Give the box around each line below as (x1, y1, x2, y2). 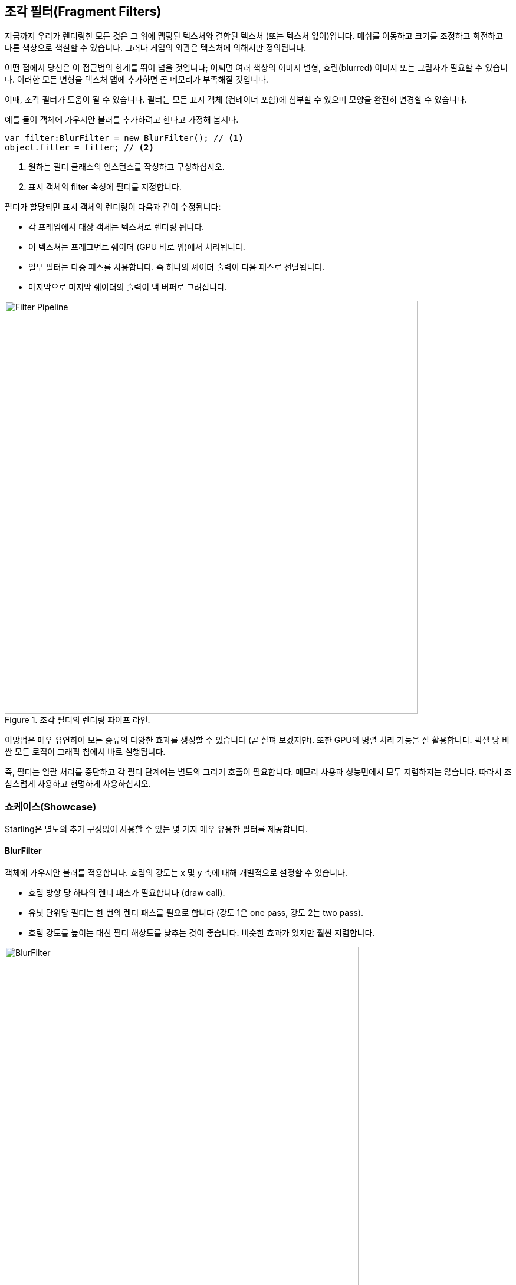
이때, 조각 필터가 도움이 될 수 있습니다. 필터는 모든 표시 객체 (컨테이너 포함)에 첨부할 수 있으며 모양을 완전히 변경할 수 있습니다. (5, 94, 467, 105)
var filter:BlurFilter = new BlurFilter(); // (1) (5, 133, 244, 143)
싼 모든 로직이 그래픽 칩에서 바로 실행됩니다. (5, 747, 166, 757)
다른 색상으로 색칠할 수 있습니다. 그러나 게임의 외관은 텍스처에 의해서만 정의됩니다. (5, 42, 307, 53)
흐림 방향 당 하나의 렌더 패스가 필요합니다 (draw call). (28, 888, 225, 898)
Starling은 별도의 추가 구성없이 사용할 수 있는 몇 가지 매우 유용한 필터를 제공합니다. (5, 824, 308, 834)
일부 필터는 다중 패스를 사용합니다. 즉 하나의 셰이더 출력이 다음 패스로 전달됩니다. (28, 262, 325, 272)
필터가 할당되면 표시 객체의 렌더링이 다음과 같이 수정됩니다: (5, 202, 221, 212)
